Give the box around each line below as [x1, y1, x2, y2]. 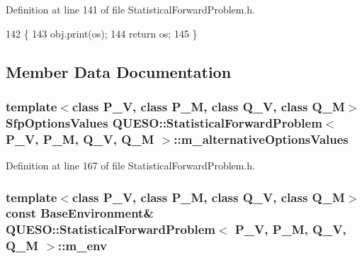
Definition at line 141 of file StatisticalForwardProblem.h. [6, 2, 256, 16]
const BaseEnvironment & [6, 204, 154, 222]
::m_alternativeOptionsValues [174, 130, 349, 147]
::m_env [58, 237, 107, 254]
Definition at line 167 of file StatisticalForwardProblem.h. [6, 158, 256, 173]
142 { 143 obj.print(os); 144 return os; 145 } [6, 26, 198, 40]
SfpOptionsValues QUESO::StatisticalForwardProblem [6, 113, 322, 131]
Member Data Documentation [6, 60, 232, 82]
